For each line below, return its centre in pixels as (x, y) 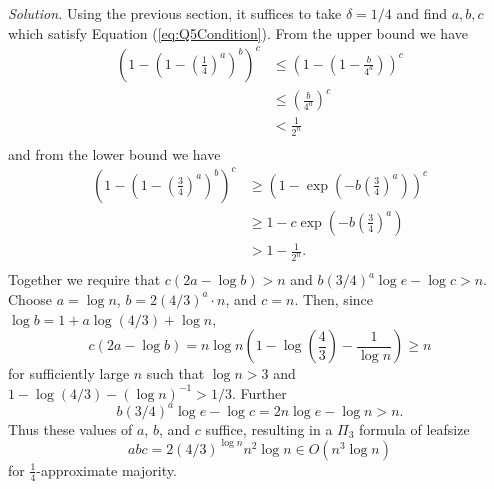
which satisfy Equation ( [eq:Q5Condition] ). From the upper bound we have (238, 32)
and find (422, 13)
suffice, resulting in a (269, 428)
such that (175, 373)
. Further (259, 392)
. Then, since (333, 298)
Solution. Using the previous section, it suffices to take (175, 13)
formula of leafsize (414, 428)
